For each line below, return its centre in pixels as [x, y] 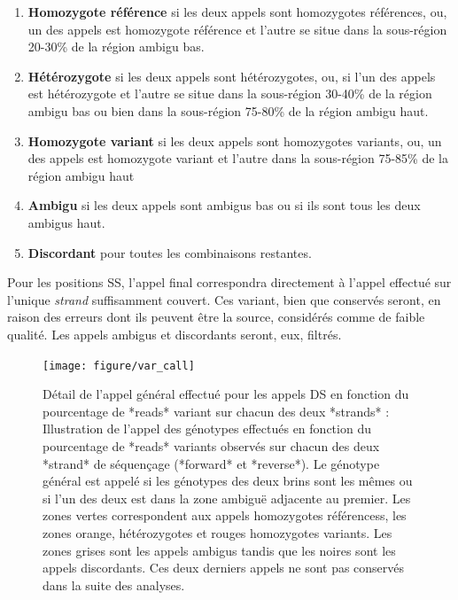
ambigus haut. [66, 222]
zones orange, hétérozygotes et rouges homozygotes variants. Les [217, 532]
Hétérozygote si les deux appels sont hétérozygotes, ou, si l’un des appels [232, 76]
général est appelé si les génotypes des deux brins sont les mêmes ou [228, 481]
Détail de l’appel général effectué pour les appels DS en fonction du [226, 394]
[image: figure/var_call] [119, 366]
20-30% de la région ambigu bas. [116, 47]
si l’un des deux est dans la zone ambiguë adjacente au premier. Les [227, 498]
